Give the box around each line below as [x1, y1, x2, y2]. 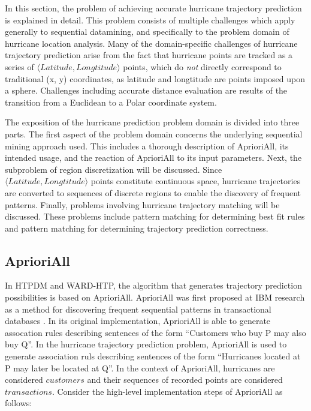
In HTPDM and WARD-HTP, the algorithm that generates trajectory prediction [5, 279, 302, 292]
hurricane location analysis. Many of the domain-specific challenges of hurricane [5, 37, 298, 49]
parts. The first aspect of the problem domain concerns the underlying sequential [5, 127, 303, 140]
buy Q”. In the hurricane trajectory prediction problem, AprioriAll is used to [5, 338, 287, 350]
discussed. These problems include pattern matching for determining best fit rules [5, 210, 305, 223]
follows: [5, 397, 32, 409]
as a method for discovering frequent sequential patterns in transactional [5, 302, 271, 315]
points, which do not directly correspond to [123, 60, 282, 73]
